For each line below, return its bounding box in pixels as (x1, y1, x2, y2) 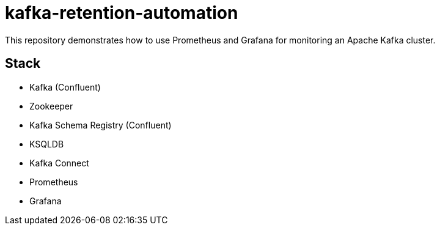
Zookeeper (29, 100, 73, 111)
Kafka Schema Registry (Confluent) (29, 119, 172, 130)
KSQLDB (29, 138, 64, 149)
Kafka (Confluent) (29, 81, 101, 92)
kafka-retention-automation (5, 2, 238, 23)
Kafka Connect (29, 157, 89, 168)
